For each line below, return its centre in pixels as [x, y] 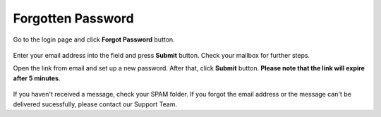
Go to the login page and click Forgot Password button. [94, 39]
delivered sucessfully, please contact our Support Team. [95, 104]
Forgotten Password [73, 18]
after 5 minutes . [37, 78]
